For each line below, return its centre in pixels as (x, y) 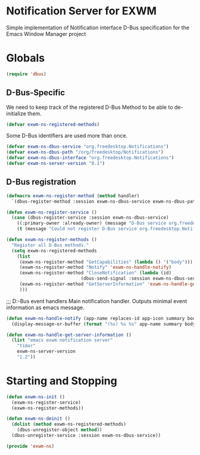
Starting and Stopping (62, 381)
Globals (26, 58)
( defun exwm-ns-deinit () (38, 419)
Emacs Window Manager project (46, 33)
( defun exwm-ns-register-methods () (51, 240)
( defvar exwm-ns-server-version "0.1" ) (56, 164)
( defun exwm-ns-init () (36, 397)
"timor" (26, 346)
